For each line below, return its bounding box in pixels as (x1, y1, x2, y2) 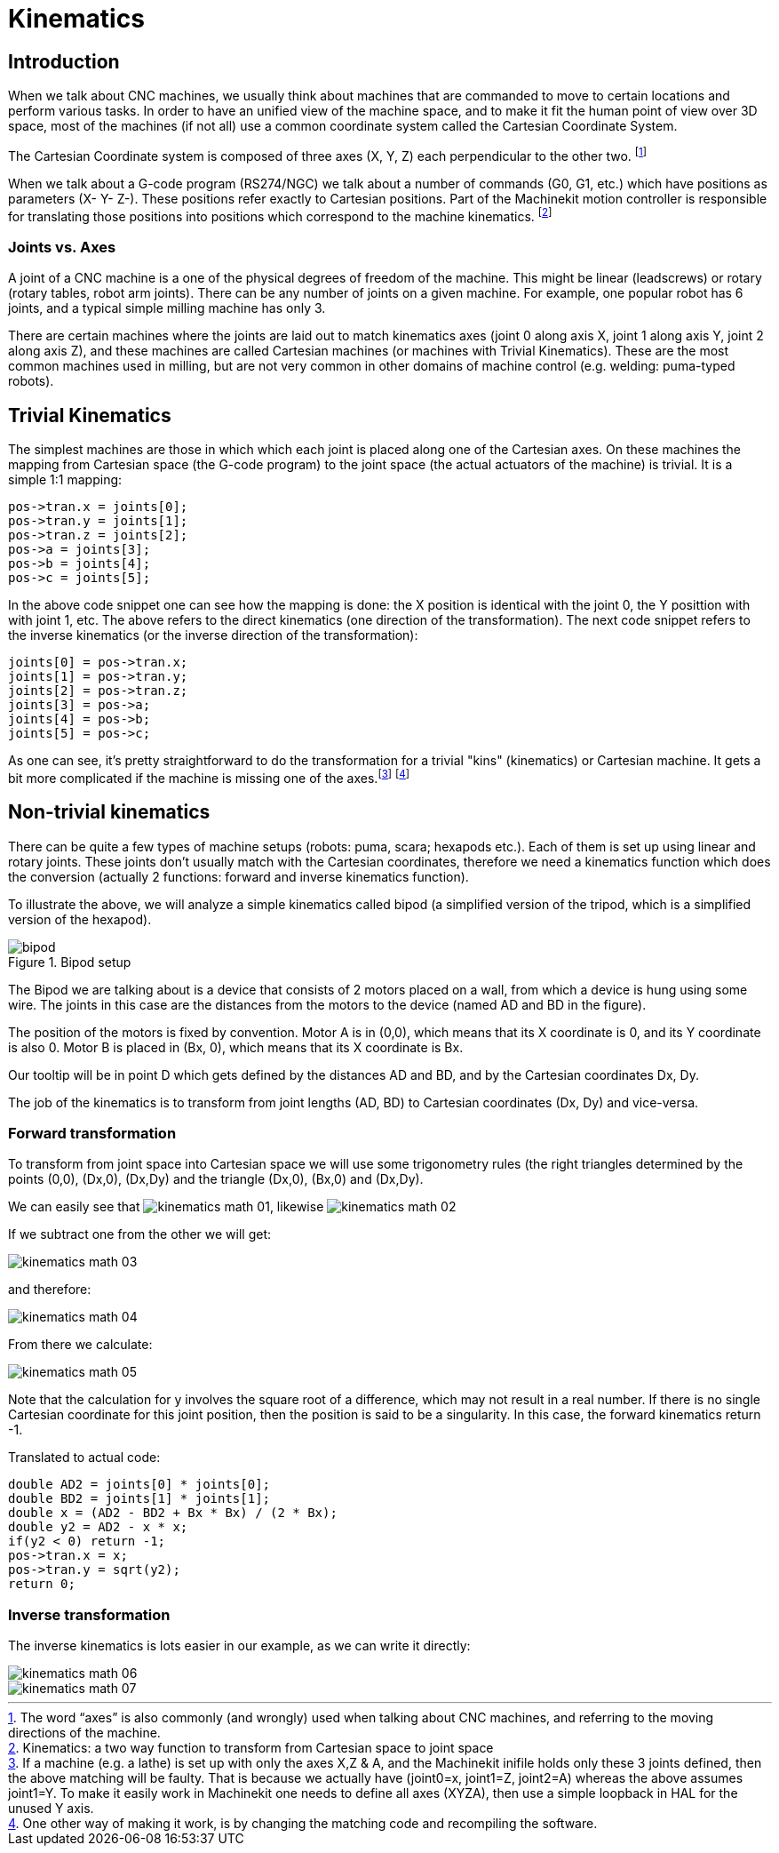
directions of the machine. (8, 1725, 161, 1741)
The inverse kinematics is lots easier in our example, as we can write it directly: (8, 1638, 471, 1654)
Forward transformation (8, 1123, 177, 1142)
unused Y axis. (8, 1801, 94, 1817)
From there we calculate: (8, 1337, 153, 1353)
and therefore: (8, 1282, 91, 1298)
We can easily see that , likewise (8, 1199, 324, 1215)
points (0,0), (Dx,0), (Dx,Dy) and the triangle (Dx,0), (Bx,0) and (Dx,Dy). (8, 1171, 424, 1187)
